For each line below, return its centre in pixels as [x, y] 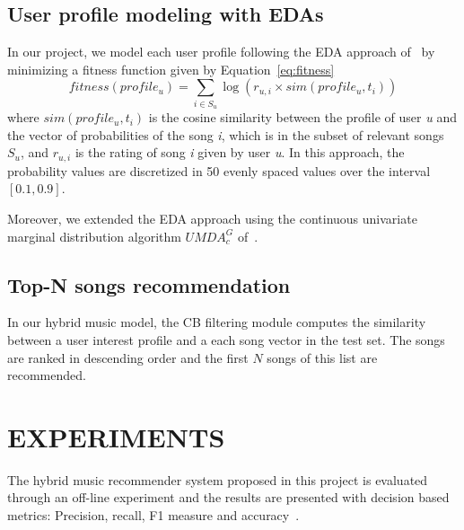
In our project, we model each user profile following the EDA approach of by [221, 52]
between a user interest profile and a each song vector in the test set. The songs [226, 339]
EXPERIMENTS [116, 436]
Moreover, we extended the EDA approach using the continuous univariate [212, 218]
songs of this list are [322, 357]
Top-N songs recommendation [149, 284]
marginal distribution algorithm [94, 236]
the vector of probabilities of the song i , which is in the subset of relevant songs [226, 134]
